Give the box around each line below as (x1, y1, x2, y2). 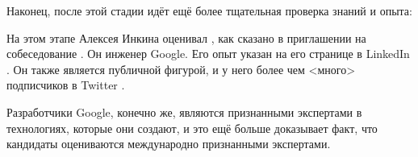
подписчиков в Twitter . (6, 76, 125, 93)
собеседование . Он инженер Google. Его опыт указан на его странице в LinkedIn (6, 45, 410, 62)
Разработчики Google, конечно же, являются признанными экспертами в (6, 103, 362, 120)
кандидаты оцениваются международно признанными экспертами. (6, 135, 331, 152)
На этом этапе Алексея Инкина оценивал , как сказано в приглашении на (6, 29, 366, 46)
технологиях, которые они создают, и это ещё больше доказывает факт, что (6, 119, 378, 136)
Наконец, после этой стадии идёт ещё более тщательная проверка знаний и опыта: (6, 2, 412, 19)
